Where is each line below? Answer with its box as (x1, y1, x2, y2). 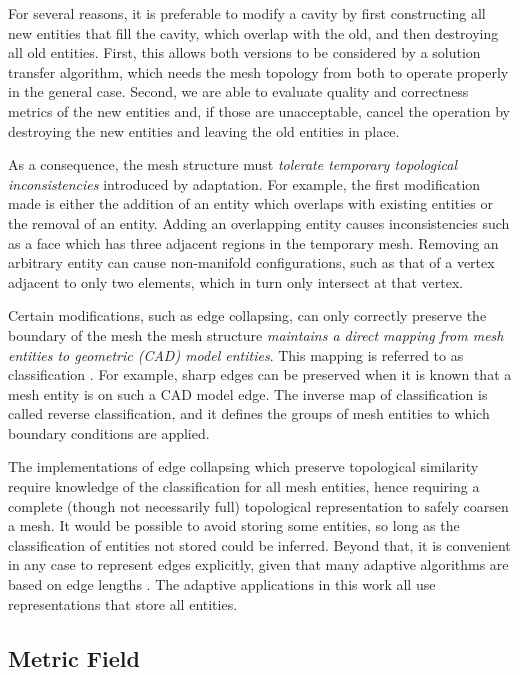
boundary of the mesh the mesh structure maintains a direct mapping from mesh (8, 324, 504, 345)
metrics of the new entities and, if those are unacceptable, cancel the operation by (8, 100, 510, 121)
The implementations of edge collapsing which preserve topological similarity (8, 456, 479, 477)
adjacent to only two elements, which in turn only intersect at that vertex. (8, 271, 464, 292)
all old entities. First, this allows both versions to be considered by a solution (8, 42, 481, 63)
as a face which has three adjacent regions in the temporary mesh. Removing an (8, 232, 499, 253)
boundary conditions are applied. (8, 422, 210, 443)
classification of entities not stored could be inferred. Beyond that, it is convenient (8, 534, 511, 555)
